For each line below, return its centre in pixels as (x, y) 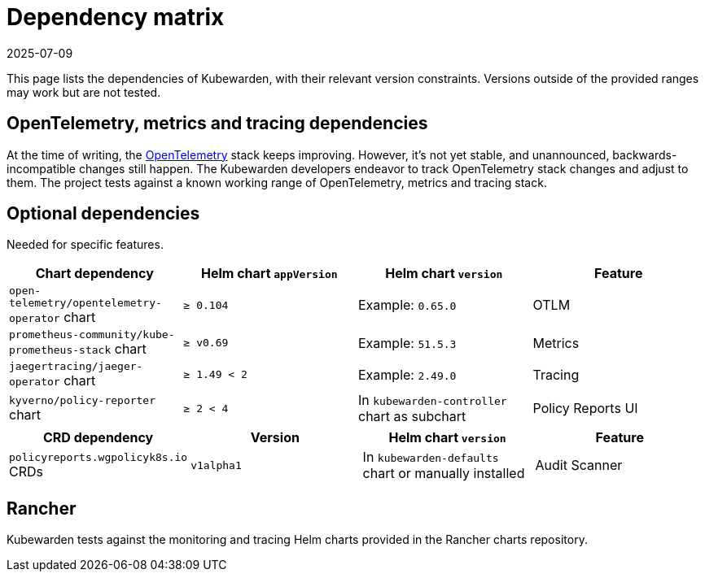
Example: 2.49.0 (407, 374)
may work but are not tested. (84, 92)
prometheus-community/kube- (92, 335)
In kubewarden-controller (433, 400)
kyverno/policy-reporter (83, 400)
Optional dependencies (103, 214)
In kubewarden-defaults (431, 457)
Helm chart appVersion (269, 274)
